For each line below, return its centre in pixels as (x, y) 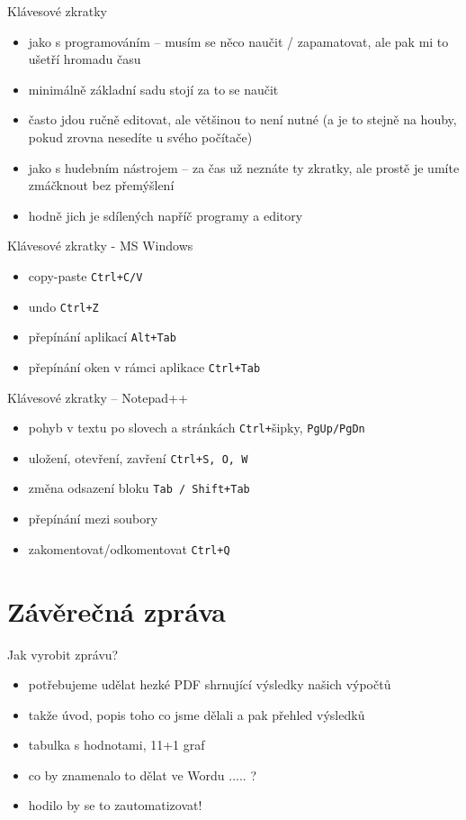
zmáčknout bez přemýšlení (101, 185)
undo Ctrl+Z (63, 306)
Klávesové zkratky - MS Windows (100, 246)
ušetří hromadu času (85, 59)
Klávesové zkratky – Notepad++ (98, 397)
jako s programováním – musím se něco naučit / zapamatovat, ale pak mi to (238, 41)
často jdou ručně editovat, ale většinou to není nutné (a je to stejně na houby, (242, 119)
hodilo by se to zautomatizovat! (115, 805)
